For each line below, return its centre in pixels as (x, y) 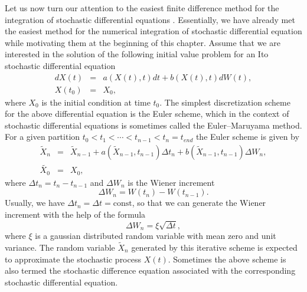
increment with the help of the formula (75, 214)
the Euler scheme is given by (247, 137)
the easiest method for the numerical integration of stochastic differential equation (153, 31)
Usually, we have (35, 203)
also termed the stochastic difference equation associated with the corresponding (150, 270)
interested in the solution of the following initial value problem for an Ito (137, 54)
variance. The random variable (60, 247)
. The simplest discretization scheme (225, 102)
